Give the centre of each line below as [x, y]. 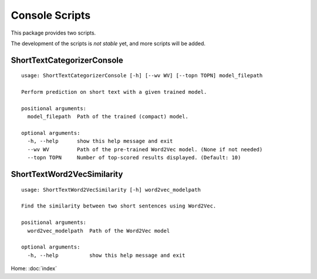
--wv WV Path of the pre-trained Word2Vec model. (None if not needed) [145, 149]
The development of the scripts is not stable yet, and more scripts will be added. [108, 43]
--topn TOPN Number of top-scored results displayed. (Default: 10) [134, 158]
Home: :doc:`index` [34, 268]
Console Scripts [51, 15]
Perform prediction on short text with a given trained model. [114, 92]
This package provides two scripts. [53, 33]
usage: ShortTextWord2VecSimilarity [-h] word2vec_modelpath [111, 190]
